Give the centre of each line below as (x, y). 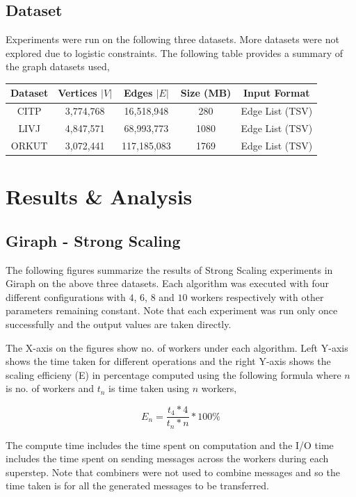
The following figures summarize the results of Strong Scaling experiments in (169, 269)
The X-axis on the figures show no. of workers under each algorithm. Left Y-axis (177, 347)
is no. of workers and (50, 388)
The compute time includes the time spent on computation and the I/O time (170, 445)
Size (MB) (206, 93)
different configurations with (66, 296)
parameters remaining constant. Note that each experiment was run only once (172, 310)
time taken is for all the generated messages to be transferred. (137, 486)
